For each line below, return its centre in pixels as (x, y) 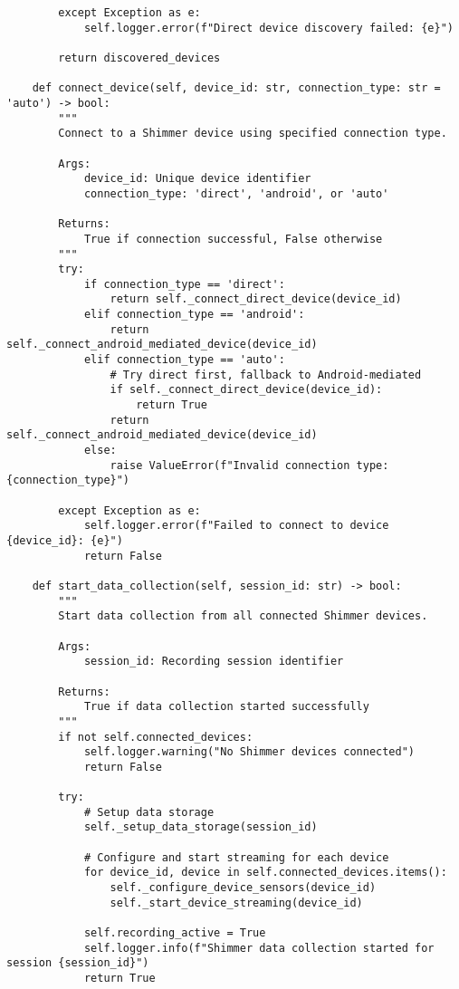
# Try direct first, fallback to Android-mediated (266, 374)
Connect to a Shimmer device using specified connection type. (253, 134)
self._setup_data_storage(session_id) (201, 827)
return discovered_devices (139, 58)
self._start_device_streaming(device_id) (236, 903)
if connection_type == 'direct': (184, 284)
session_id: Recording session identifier (214, 662)
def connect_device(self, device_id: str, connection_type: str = (236, 88)
